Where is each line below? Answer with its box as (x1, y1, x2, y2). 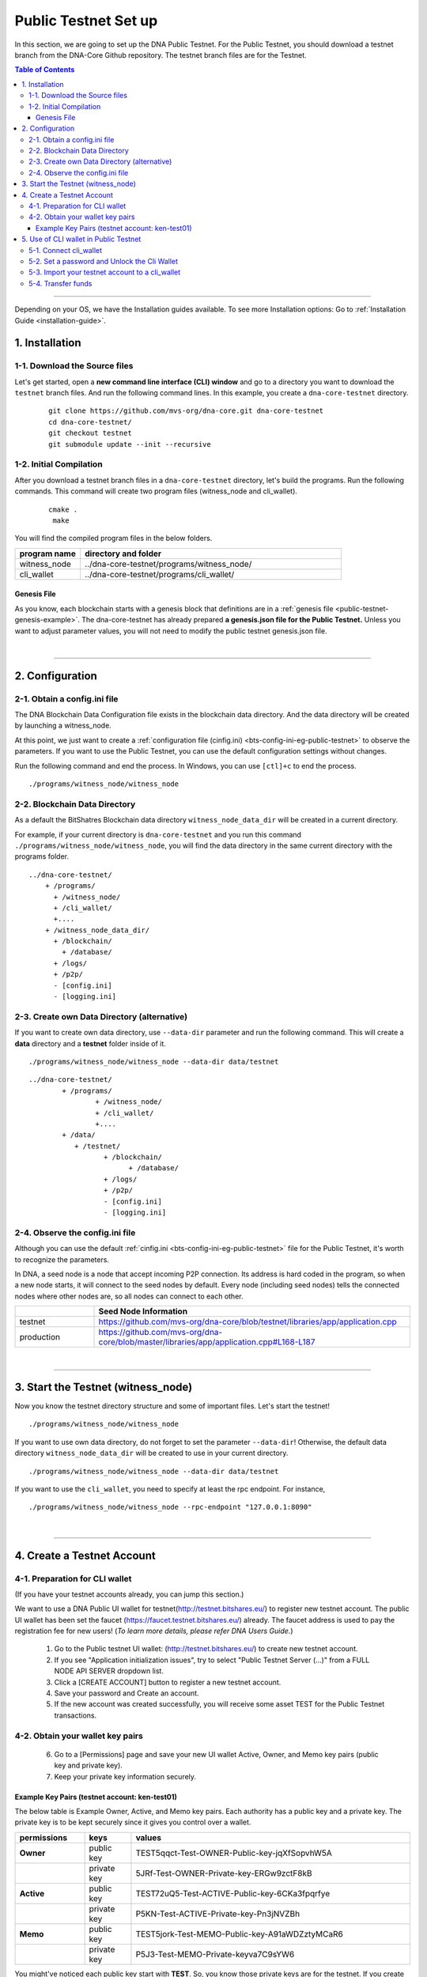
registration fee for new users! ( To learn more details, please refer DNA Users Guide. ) (14, 1626, 293, 1636)
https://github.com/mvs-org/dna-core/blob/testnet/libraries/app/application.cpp (98, 1317, 397, 1328)
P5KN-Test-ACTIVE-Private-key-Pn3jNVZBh (135, 1908, 300, 1919)
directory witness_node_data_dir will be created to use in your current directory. (14, 1448, 289, 1458)
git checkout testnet (48, 429, 132, 438)
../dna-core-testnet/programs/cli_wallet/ (84, 569, 235, 580)
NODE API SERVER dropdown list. (54, 1666, 164, 1676)
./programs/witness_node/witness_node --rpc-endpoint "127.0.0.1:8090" (28, 1503, 312, 1512)
